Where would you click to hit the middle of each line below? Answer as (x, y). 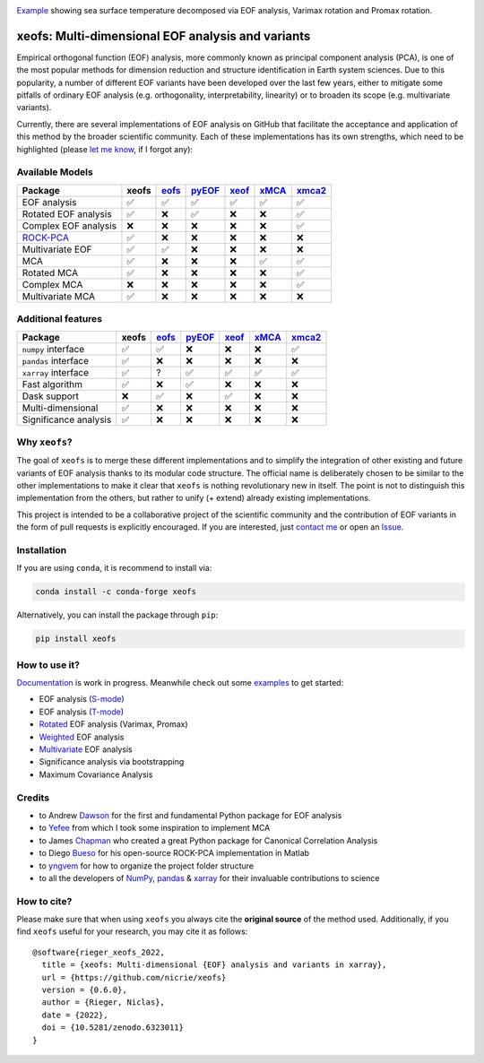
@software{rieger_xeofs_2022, (99, 952)
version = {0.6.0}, (84, 990)
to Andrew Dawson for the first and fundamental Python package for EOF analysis (190, 815)
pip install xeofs (76, 639)
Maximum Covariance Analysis (96, 774)
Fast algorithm (52, 384)
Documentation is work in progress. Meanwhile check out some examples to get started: (180, 683)
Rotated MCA (50, 272)
